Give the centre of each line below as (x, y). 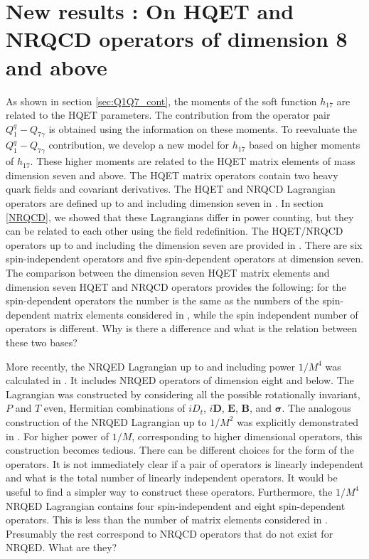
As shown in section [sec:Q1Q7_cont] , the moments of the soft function (161, 101)
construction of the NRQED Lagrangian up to (106, 421)
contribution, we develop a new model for (139, 145)
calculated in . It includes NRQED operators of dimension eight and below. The (180, 380)
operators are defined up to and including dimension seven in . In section (165, 203)
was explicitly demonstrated (298, 421)
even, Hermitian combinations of (114, 408)
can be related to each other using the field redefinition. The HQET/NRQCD (175, 231)
